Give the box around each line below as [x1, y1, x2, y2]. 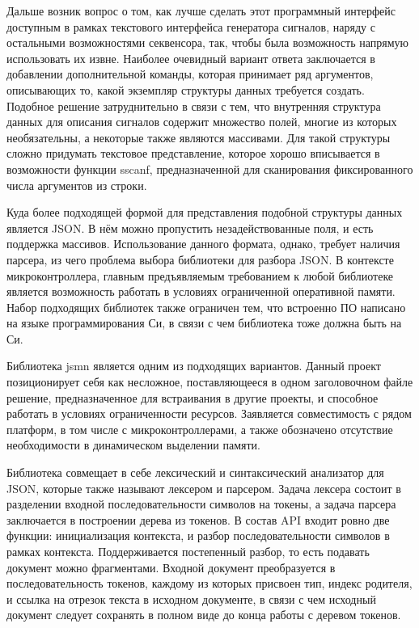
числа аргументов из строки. [6, 176, 147, 193]
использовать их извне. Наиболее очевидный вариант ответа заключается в [6, 49, 375, 66]
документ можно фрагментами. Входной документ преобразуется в [6, 558, 336, 575]
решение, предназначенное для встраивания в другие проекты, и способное [6, 389, 379, 406]
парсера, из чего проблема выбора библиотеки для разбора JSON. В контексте [6, 251, 394, 268]
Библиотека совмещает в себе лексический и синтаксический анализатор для [6, 464, 384, 481]
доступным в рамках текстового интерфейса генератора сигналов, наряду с [6, 18, 375, 35]
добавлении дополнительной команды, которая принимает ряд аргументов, [6, 65, 374, 82]
